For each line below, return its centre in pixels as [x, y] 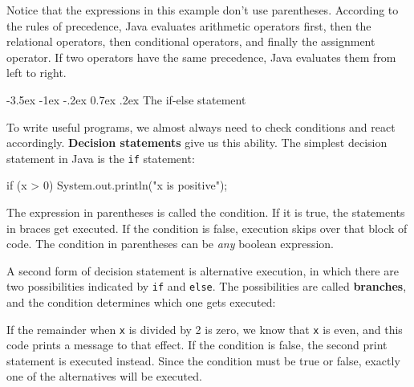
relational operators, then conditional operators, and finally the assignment [191, 41]
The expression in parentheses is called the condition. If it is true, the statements [206, 212]
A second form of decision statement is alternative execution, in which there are [203, 270]
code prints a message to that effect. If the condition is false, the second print [197, 345]
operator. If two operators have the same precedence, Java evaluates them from [201, 57]
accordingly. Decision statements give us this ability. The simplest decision [197, 143]
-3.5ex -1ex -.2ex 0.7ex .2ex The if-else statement [126, 99]
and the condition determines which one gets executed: [141, 302]
